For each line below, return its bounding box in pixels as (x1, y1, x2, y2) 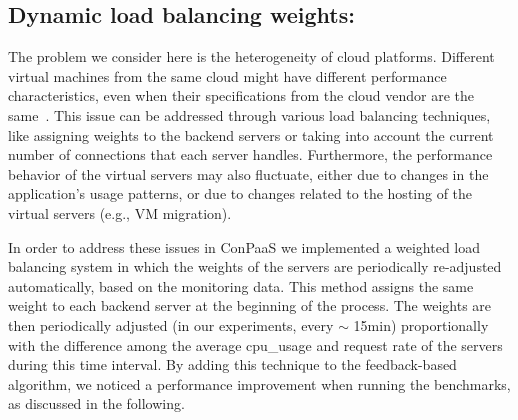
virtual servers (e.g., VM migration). (8, 202, 232, 223)
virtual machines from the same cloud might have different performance (8, 65, 447, 86)
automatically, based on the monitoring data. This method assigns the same (8, 275, 474, 296)
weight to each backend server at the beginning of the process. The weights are (8, 295, 492, 316)
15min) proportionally (353, 314, 489, 335)
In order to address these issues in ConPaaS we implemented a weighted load (8, 236, 481, 257)
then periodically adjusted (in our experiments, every (8, 314, 334, 335)
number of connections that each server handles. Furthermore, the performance (8, 144, 493, 165)
